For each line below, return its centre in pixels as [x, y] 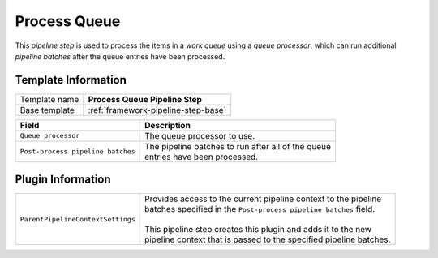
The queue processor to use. [200, 135]
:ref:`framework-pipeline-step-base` [157, 110]
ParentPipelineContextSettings [77, 219]
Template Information [71, 80]
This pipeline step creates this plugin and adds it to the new [258, 230]
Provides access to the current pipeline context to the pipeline [263, 199]
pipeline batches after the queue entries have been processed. [120, 56]
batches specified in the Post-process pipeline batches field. [260, 209]
